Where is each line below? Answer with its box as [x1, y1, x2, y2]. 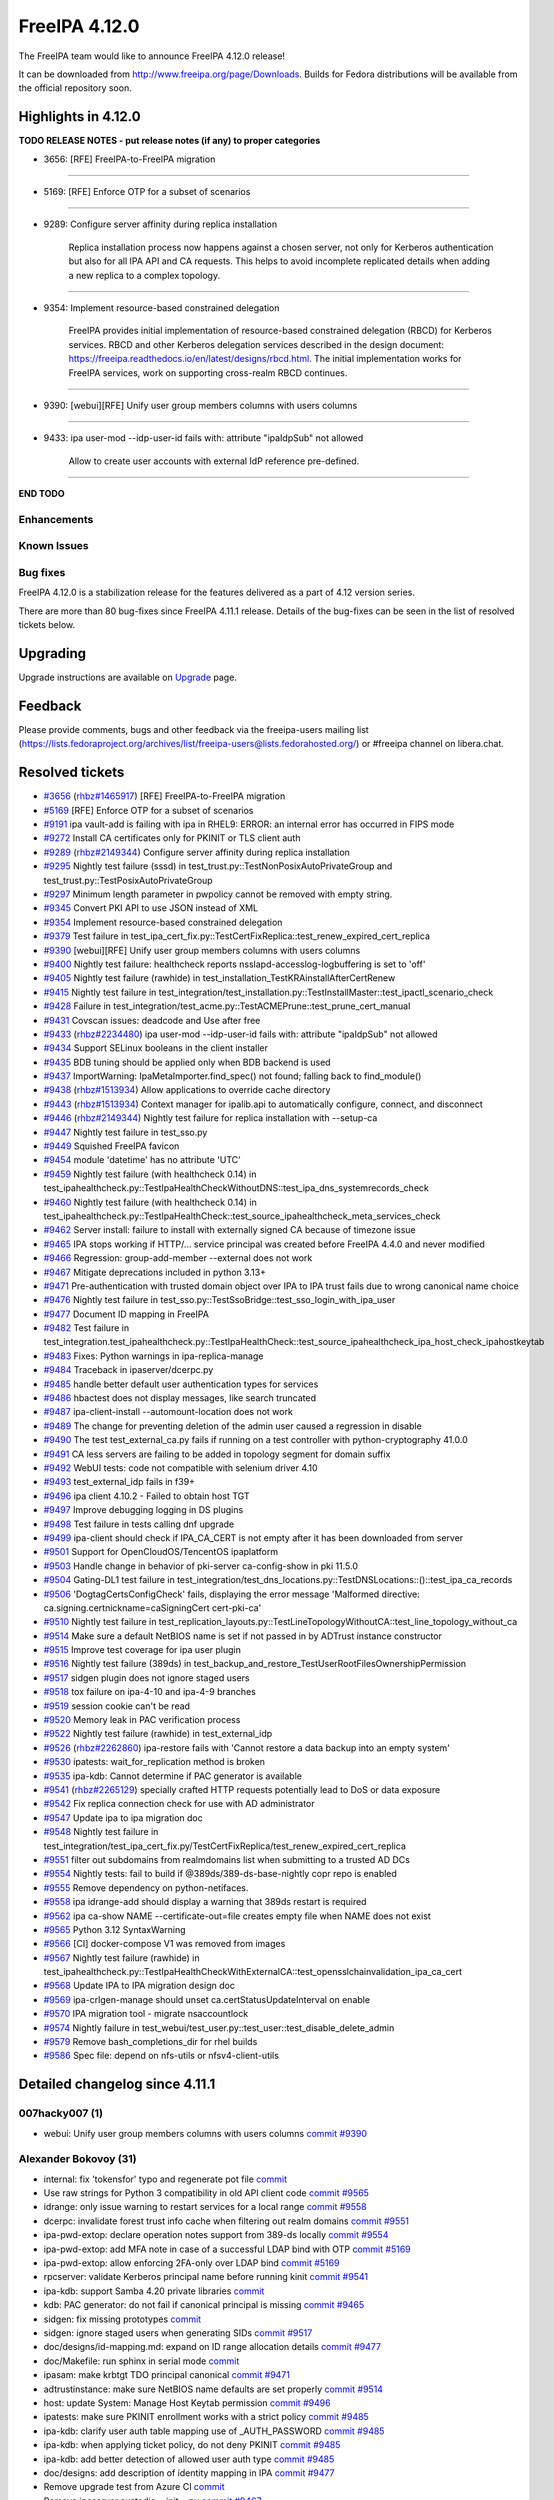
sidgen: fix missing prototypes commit [43, 2313, 202, 2325]
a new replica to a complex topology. [68, 269, 220, 281]
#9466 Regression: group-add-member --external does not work [43, 1252, 313, 1264]
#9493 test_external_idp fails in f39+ [43, 1476, 195, 1488]
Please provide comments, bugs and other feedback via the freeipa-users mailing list [18, 723, 369, 735]
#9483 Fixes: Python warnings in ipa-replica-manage [43, 1350, 264, 1362]
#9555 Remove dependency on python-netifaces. [43, 1881, 249, 1894]
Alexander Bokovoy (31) [18, 2152, 137, 2166]
